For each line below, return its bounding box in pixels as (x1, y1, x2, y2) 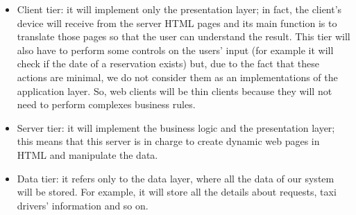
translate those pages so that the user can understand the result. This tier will (17, 29, 350, 44)
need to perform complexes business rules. (17, 97, 196, 112)
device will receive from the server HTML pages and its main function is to (17, 15, 337, 30)
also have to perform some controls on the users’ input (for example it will (17, 42, 334, 57)
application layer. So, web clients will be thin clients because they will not (17, 83, 332, 98)
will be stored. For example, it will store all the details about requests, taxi (17, 184, 337, 199)
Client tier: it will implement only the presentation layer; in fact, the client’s (17, 2, 342, 16)
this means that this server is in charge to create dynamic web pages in (17, 134, 320, 148)
